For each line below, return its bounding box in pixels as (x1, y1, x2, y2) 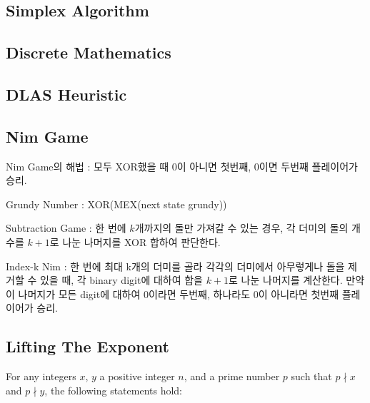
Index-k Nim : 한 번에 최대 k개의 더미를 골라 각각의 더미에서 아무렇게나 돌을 (6, 258, 345, 273)
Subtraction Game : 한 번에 (6, 220, 126, 235)
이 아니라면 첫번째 (258, 286, 339, 301)
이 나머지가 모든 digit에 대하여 (6, 286, 141, 301)
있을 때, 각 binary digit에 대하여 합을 (39, 272, 203, 287)
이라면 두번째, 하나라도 (149, 286, 251, 301)
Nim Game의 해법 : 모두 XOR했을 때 (6, 158, 169, 173)
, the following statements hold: (44, 382, 182, 397)
